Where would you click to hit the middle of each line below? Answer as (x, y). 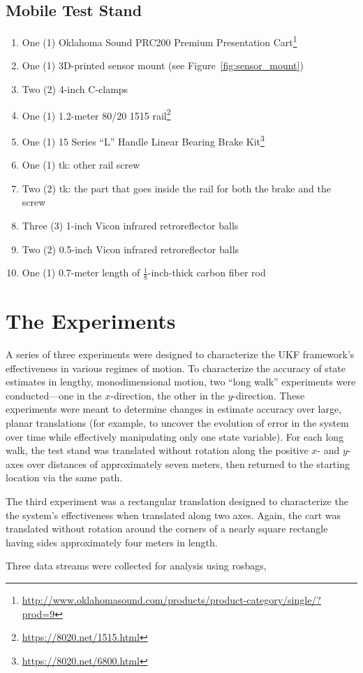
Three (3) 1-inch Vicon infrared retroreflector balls (130, 225)
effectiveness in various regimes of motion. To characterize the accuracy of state (176, 368)
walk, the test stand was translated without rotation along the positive (157, 450)
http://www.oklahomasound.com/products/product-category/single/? (171, 599)
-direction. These (269, 395)
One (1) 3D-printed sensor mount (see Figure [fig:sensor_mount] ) (163, 65)
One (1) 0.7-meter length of (81, 272)
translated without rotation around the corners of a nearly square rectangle (167, 529)
